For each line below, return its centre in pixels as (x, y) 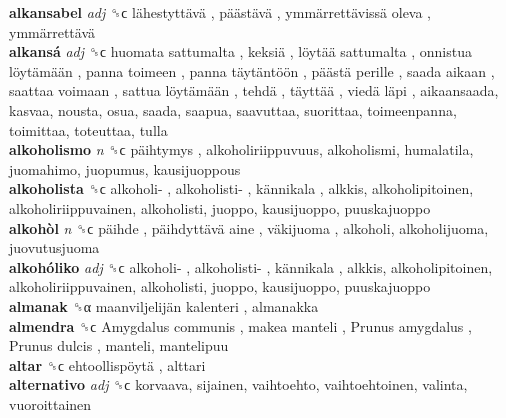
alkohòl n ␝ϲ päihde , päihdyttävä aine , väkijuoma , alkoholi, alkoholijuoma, (249, 227)
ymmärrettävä (52, 31)
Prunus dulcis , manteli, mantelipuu (119, 345)
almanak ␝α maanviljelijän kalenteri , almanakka (164, 305)
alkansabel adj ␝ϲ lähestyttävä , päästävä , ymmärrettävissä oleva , (220, 12)
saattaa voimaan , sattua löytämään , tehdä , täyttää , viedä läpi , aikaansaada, (254, 90)
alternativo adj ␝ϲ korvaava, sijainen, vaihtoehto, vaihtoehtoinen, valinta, (238, 384)
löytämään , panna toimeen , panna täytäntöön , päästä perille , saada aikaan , (252, 70)
